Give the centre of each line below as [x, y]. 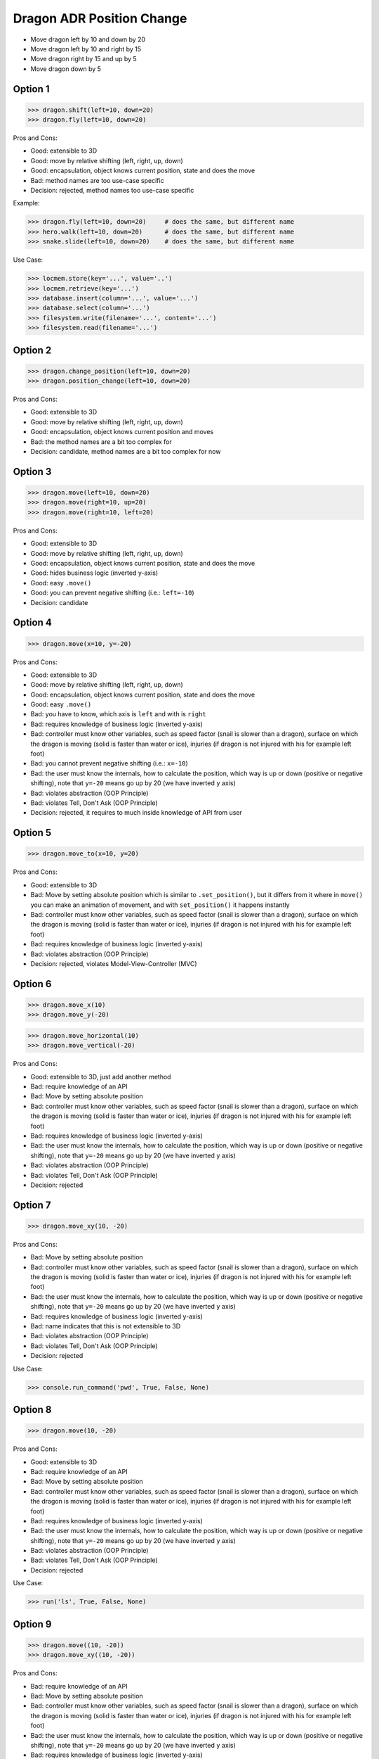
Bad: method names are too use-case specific [97, 180]
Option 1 [31, 89]
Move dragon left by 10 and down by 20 [88, 39]
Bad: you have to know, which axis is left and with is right [118, 714]
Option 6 [32, 984]
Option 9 [32, 1624]
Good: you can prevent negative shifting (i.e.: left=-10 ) [112, 593]
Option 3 [32, 471]
